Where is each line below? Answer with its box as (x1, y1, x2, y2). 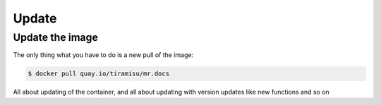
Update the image (13, 31, 99, 44)
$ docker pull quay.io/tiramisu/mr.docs (28, 70, 169, 78)
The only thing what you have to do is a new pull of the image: (13, 51, 194, 59)
